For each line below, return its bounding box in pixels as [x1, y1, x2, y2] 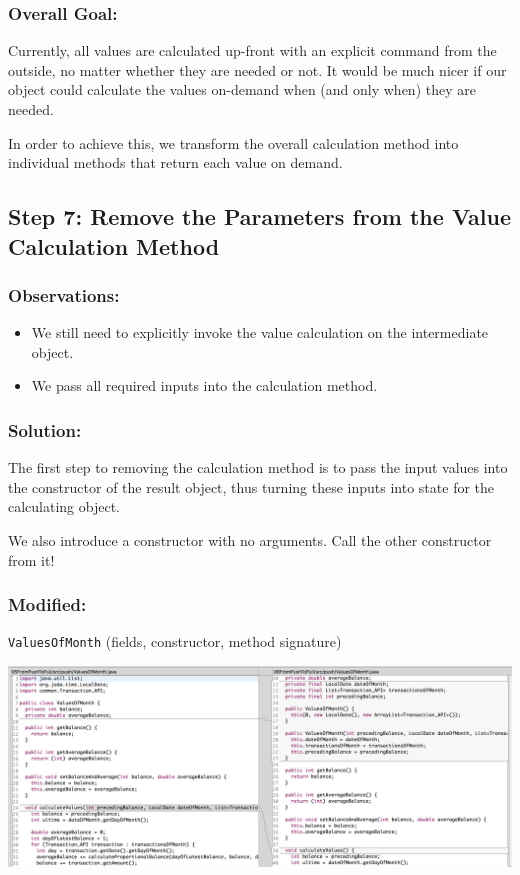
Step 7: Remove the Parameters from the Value [8, 201, 512, 232]
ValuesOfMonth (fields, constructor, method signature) [8, 631, 342, 652]
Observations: [8, 282, 120, 307]
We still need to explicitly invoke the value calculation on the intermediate [31, 322, 489, 343]
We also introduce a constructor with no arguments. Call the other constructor [8, 529, 492, 550]
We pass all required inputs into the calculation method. [31, 375, 378, 396]
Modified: [8, 592, 87, 617]
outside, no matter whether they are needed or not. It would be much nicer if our [8, 59, 507, 80]
